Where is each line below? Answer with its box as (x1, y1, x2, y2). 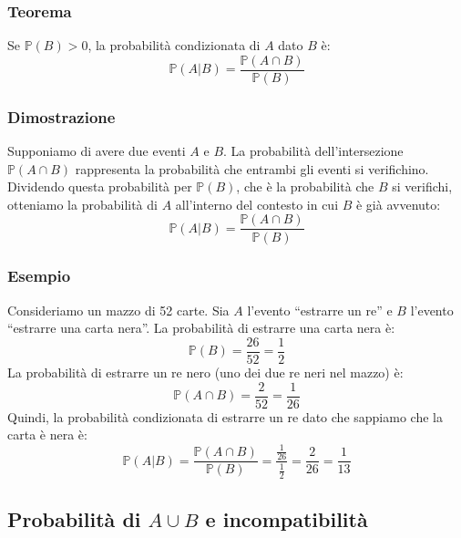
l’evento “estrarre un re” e (247, 300, 393, 319)
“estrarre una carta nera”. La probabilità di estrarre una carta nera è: (7, 318, 395, 337)
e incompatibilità (205, 504, 368, 533)
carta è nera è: (7, 425, 87, 444)
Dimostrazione (7, 105, 116, 128)
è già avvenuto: (355, 194, 441, 213)
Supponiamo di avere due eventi (7, 141, 186, 160)
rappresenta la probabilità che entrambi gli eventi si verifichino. (75, 159, 429, 178)
